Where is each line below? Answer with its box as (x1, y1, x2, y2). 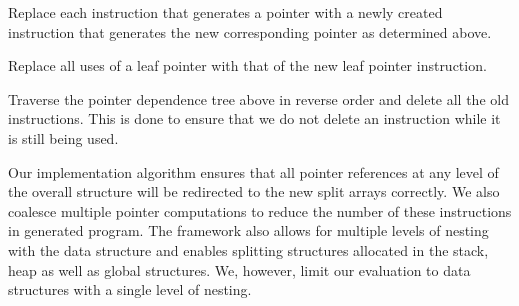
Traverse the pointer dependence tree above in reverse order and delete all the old (8, 88, 509, 109)
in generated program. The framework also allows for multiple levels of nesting (8, 220, 489, 241)
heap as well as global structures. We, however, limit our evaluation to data (8, 259, 471, 280)
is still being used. (8, 127, 119, 148)
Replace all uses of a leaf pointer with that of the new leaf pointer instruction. (8, 55, 487, 76)
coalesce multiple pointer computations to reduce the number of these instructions (8, 200, 512, 221)
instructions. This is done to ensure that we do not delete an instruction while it (8, 108, 501, 129)
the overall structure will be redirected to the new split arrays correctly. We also (8, 181, 500, 202)
